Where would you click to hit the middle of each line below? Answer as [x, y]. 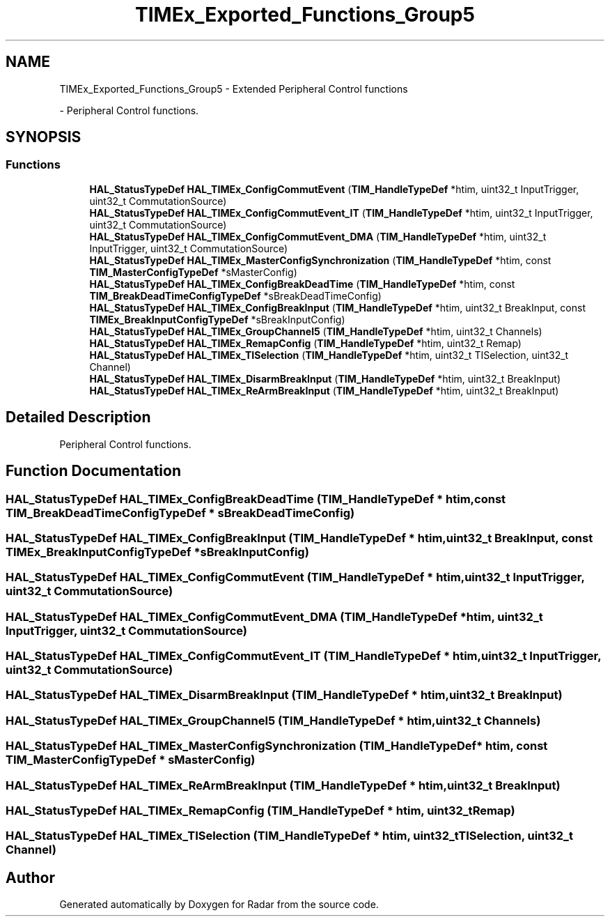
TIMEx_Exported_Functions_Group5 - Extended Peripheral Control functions [234, 89]
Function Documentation [93, 471]
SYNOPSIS [44, 137]
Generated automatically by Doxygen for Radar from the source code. [219, 905]
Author [30, 877]
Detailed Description [78, 417]
